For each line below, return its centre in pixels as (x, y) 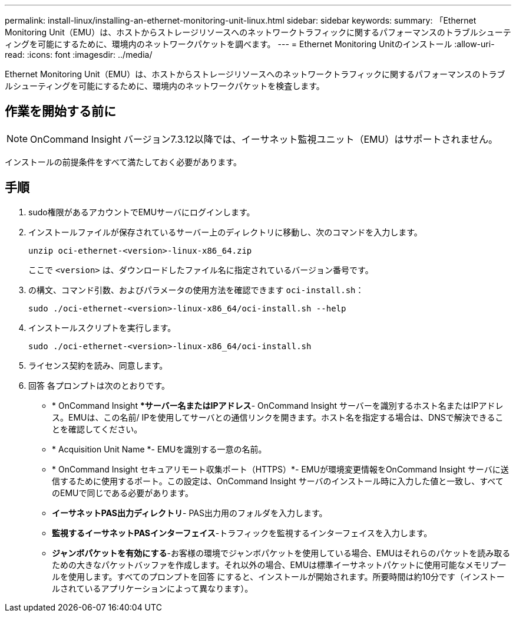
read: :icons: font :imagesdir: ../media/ (79, 55)
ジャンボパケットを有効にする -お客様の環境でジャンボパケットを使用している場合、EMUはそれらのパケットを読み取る (281, 553)
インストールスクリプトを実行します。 (102, 327)
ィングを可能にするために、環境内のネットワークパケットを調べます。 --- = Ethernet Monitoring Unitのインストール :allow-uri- (250, 44)
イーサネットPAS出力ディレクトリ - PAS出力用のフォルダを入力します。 (190, 513)
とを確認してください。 (97, 429)
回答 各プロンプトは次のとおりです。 (99, 385)
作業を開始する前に (60, 111)
